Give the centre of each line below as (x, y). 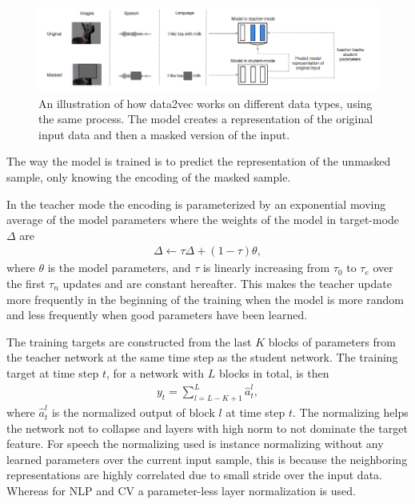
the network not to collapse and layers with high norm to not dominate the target (207, 428)
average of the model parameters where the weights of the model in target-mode (203, 220)
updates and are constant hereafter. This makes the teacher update (227, 283)
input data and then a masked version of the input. (164, 134)
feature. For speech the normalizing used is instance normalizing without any (195, 444)
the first (26, 283)
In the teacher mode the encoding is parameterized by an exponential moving (196, 204)
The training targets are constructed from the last (129, 341)
